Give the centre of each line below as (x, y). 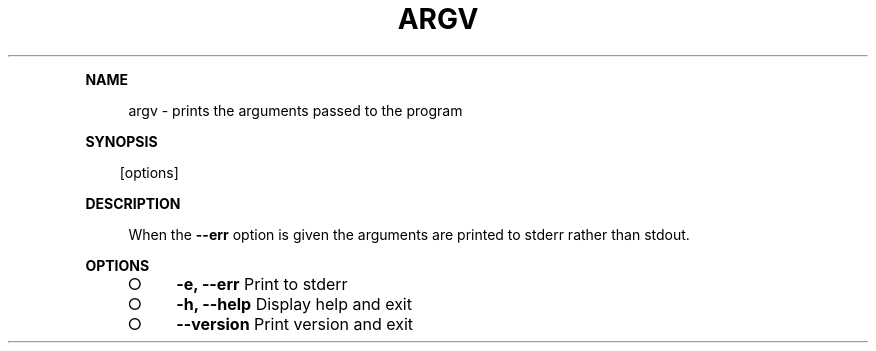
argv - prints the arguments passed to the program (295, 110)
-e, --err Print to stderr (262, 283)
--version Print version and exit (295, 323)
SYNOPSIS (121, 141)
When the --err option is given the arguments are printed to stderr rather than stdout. (409, 234)
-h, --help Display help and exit (294, 303)
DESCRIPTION (133, 203)
